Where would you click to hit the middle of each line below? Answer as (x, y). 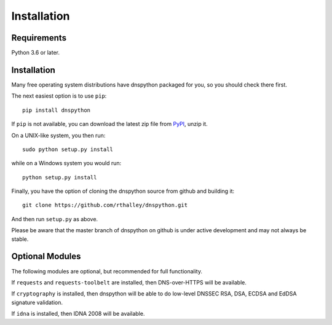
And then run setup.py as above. (55, 219)
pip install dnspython (57, 110)
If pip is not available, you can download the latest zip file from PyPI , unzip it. (110, 124)
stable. (20, 239)
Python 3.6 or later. (35, 53)
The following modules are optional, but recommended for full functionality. (107, 271)
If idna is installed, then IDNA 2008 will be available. (78, 314)
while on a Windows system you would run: (66, 163)
